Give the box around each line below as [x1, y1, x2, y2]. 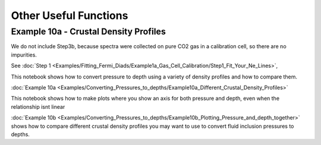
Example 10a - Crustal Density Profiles [11, 26, 166, 37]
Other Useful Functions [11, 9, 128, 22]
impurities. [11, 51, 37, 58]
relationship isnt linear [11, 103, 65, 110]
